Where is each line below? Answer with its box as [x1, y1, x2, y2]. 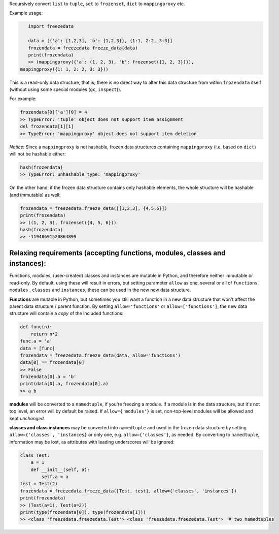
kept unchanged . [9, 415, 45, 421]
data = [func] [20, 345, 55, 351]
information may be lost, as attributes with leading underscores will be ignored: [9, 438, 175, 445]
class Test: [20, 452, 50, 458]
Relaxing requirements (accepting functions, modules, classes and [9, 248, 226, 257]
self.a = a [41, 474, 68, 480]
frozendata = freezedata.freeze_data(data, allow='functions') [20, 352, 181, 358]
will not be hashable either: [9, 151, 66, 157]
